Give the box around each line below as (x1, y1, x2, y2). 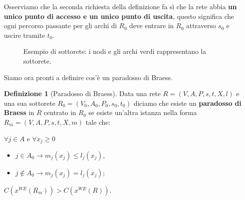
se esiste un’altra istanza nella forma (88, 107, 197, 117)
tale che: (85, 117, 111, 127)
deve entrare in (129, 20, 174, 31)
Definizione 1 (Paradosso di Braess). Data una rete (4, 88, 161, 99)
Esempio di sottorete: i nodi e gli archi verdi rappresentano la (23, 46, 206, 56)
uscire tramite (4, 30, 45, 40)
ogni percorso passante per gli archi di (4, 20, 117, 31)
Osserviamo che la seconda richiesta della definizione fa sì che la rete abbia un (4, 1, 237, 11)
